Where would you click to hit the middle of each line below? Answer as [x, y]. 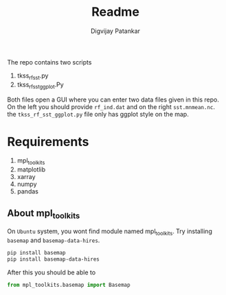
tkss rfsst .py [33, 76]
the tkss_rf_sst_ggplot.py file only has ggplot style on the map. [98, 114]
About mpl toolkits [44, 214]
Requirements [48, 142]
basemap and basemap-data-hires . [54, 240]
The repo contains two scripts [49, 62]
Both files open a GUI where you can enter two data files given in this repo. [113, 99]
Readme [115, 12]
